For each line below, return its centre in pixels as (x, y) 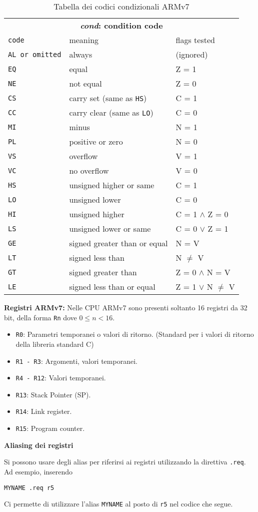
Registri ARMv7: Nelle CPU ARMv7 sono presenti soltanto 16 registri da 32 (126, 307)
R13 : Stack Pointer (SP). (53, 394)
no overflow (89, 170)
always (81, 54)
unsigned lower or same (110, 228)
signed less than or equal (112, 287)
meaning (84, 40)
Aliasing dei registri (39, 445)
